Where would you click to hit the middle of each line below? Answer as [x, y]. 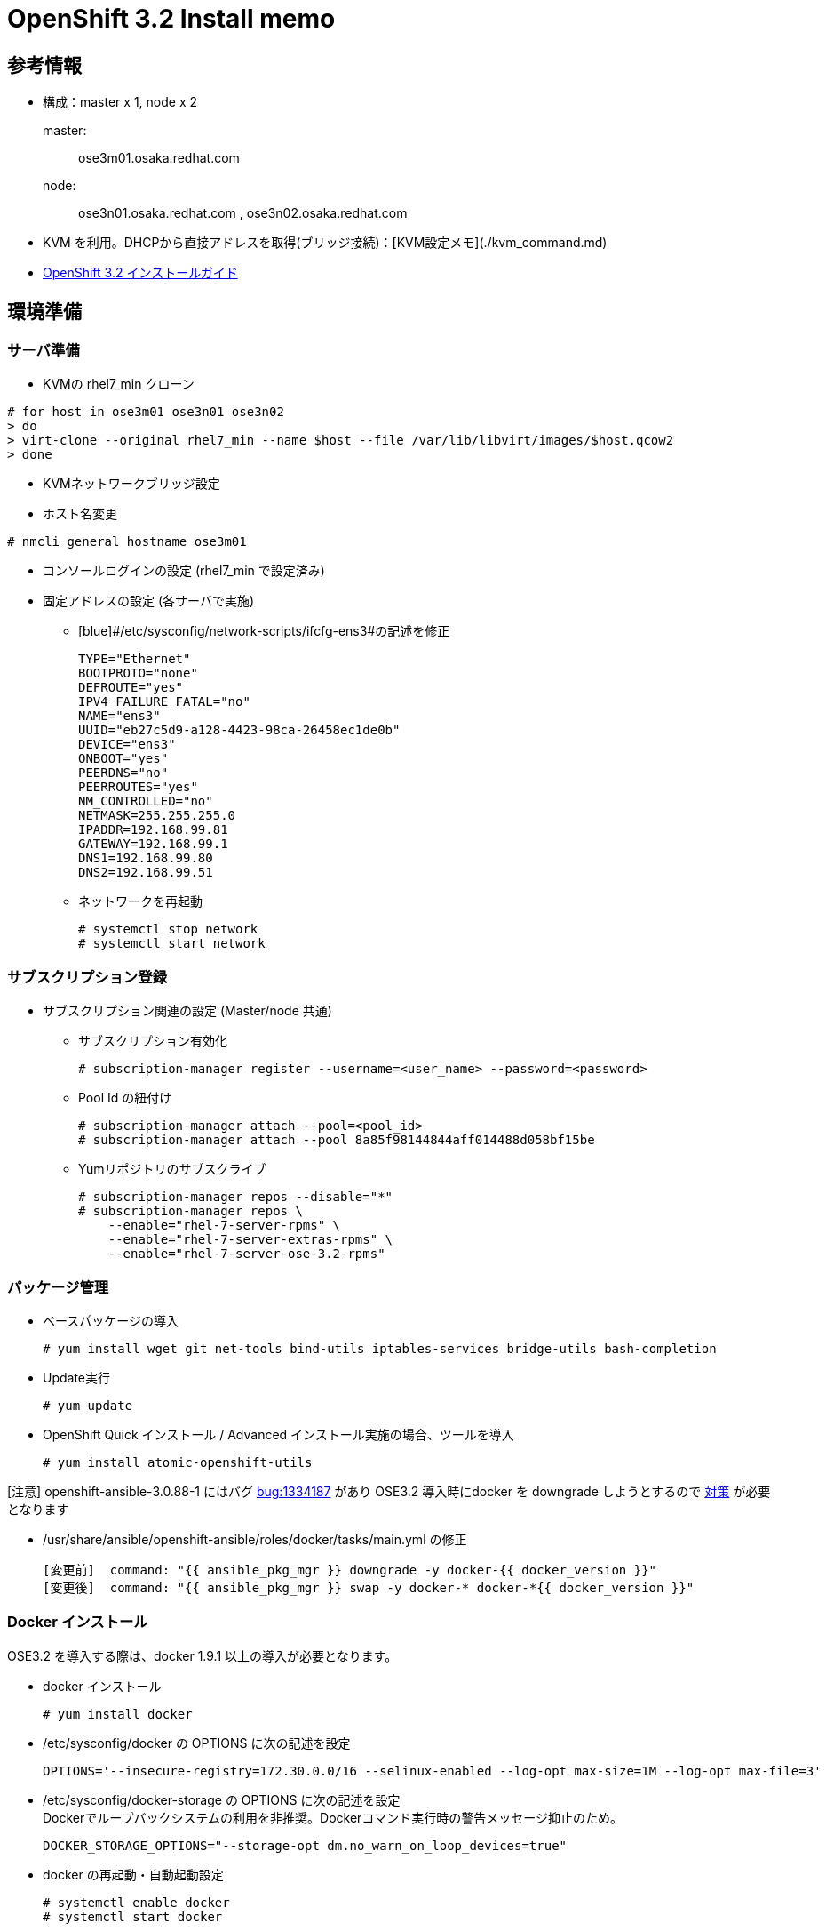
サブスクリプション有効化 [153, 1041]
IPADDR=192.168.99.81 [153, 830]
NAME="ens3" [119, 716]
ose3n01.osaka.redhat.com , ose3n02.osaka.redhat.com [243, 213]
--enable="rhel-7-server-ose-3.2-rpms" [246, 1254]
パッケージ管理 [58, 1287]
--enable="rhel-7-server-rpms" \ [224, 1226]
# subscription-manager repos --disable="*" [236, 1197]
